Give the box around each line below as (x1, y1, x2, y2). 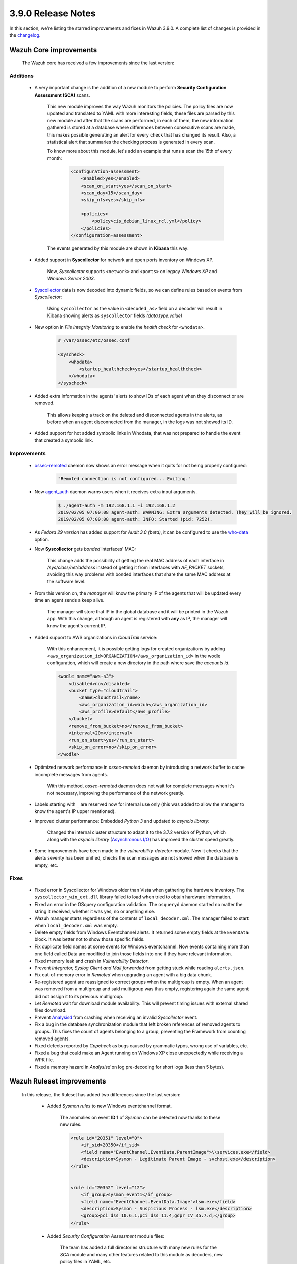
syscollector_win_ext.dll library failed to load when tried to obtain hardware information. (34, 894, 232, 900)
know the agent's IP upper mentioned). (34, 808, 116, 815)
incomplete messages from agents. (34, 771, 108, 777)
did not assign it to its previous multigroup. (34, 993, 124, 999)
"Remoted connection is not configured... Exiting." (58, 476, 191, 481)
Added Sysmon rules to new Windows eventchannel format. (47, 1103, 172, 1109)
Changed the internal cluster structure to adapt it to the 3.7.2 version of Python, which (47, 829, 226, 835)
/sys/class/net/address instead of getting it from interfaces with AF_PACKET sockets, (47, 564, 225, 570)
